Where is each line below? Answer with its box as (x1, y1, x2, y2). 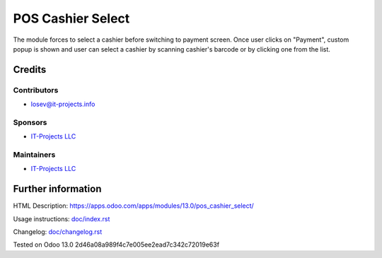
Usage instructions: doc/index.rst (13, 214, 110, 223)
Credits (13, 64, 47, 76)
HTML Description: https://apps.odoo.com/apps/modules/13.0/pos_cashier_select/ (13, 201, 254, 210)
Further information (13, 183, 102, 195)
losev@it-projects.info (30, 100, 95, 109)
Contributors (13, 85, 59, 95)
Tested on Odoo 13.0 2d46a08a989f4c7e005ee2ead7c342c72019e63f (13, 240, 219, 249)
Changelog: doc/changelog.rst (13, 228, 103, 236)
